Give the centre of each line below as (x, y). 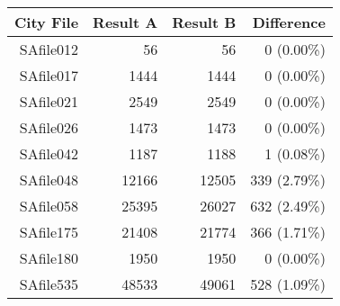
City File (47, 22)
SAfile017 (49, 75)
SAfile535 (49, 284)
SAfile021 (49, 101)
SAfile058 (49, 206)
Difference (289, 22)
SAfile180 (49, 258)
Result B (204, 22)
